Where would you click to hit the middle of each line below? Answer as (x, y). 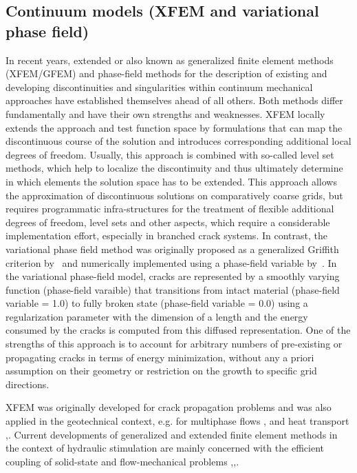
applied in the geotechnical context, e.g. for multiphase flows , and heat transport (177, 421)
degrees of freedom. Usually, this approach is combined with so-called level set (170, 154)
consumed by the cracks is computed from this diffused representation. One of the (178, 330)
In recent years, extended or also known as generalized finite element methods (170, 60)
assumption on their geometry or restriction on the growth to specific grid (161, 371)
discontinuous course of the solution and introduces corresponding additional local (178, 141)
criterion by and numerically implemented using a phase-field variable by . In (171, 262)
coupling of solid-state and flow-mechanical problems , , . (122, 461)
